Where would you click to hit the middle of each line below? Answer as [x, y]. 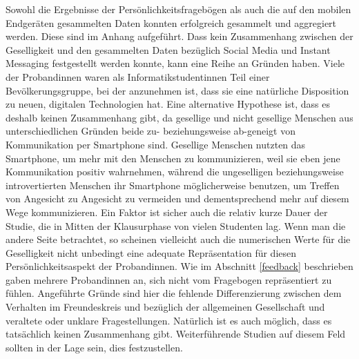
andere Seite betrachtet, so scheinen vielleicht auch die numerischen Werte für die [178, 239]
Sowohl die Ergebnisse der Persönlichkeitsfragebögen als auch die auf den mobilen [178, 9]
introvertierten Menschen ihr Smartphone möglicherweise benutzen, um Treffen [173, 185]
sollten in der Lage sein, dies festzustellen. [94, 347]
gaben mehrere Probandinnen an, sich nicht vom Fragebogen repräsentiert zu [169, 279]
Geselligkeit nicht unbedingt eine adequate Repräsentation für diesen [151, 252]
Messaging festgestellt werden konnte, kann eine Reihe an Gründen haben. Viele [175, 63]
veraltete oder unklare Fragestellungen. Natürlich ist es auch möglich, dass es [169, 320]
